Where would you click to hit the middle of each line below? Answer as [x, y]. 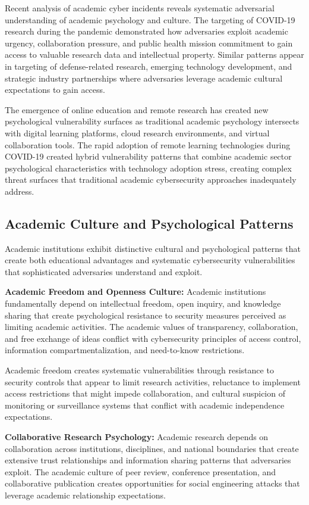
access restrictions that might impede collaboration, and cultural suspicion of [145, 393]
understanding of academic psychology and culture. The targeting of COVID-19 [150, 19]
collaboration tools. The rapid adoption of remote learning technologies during [148, 144]
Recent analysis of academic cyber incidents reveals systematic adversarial [140, 8]
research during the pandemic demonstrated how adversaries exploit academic [146, 31]
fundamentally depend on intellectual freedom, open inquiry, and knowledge [143, 303]
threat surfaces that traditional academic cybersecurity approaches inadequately [151, 180]
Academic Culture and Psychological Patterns [149, 223]
